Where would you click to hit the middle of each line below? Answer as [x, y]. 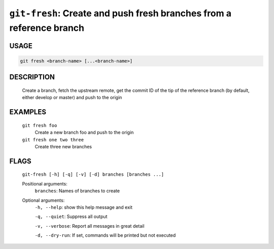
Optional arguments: [43, 200]
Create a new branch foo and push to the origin [84, 133]
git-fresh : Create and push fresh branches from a [121, 13]
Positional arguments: [45, 183]
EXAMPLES [28, 112]
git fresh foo [40, 125]
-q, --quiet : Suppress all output [71, 216]
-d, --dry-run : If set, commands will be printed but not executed [105, 235]
